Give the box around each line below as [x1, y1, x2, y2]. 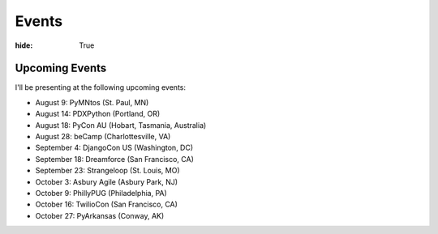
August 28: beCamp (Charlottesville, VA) [35, 132, 171, 142]
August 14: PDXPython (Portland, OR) [35, 109, 161, 119]
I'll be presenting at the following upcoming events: [15, 83, 187, 92]
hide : [15, 40, 33, 50]
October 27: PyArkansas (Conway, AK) [35, 211, 165, 220]
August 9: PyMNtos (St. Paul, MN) [35, 97, 149, 107]
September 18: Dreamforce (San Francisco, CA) [35, 154, 194, 164]
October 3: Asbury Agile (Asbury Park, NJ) [35, 177, 178, 186]
